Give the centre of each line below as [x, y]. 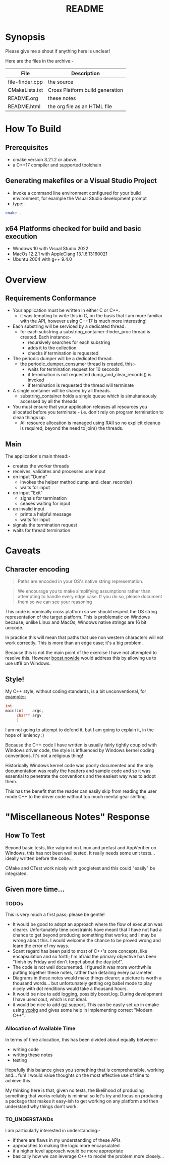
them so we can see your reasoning [55, 602]
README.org [23, 98]
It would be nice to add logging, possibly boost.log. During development [87, 994]
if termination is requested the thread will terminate [81, 385]
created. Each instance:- [46, 337]
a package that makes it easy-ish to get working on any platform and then [82, 1101]
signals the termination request [45, 525]
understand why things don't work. [42, 1106]
